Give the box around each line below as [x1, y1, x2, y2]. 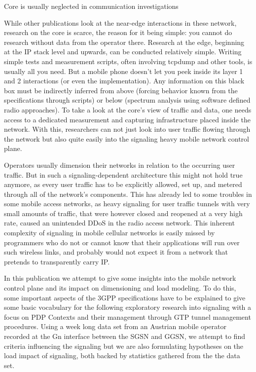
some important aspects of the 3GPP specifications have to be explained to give [4, 292, 246, 302]
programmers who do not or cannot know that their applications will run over [4, 237, 240, 247]
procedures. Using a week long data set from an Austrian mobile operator [4, 321, 226, 332]
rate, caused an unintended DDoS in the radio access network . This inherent [4, 218, 235, 228]
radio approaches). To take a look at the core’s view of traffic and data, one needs [4, 104, 252, 114]
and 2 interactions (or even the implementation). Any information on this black [4, 75, 245, 86]
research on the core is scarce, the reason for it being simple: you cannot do [4, 27, 232, 37]
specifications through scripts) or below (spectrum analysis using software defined [4, 95, 251, 105]
